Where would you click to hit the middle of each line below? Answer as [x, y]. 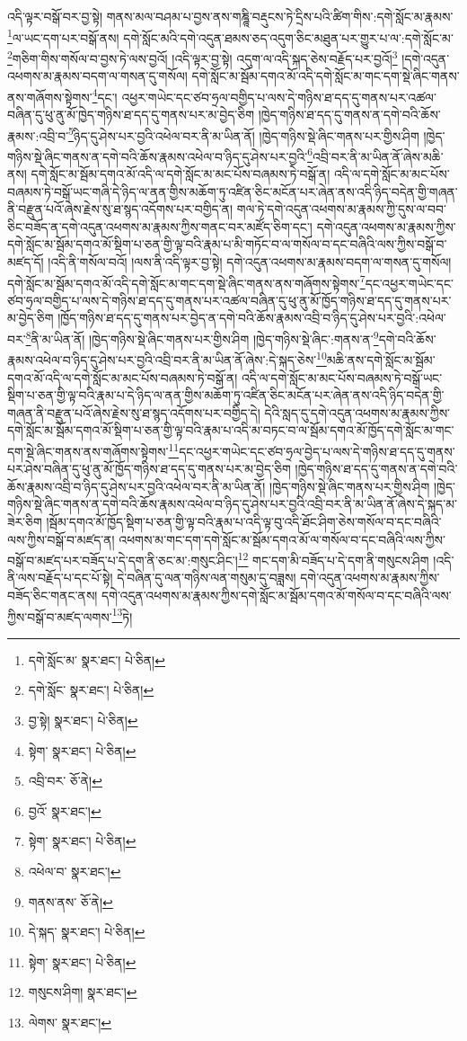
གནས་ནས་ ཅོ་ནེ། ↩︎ [70, 901]
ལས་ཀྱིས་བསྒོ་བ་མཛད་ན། [61, 539]
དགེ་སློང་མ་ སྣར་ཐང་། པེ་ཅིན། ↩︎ [97, 659]
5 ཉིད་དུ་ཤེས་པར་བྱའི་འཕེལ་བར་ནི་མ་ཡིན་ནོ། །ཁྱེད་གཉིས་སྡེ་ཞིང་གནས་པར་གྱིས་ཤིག [244, 134]
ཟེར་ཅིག [25, 521]
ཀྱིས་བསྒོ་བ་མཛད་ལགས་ [60, 616]
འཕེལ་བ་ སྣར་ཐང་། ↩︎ [75, 871]
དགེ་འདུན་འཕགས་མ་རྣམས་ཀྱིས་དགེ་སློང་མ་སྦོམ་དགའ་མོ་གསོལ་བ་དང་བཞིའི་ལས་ [277, 595]
